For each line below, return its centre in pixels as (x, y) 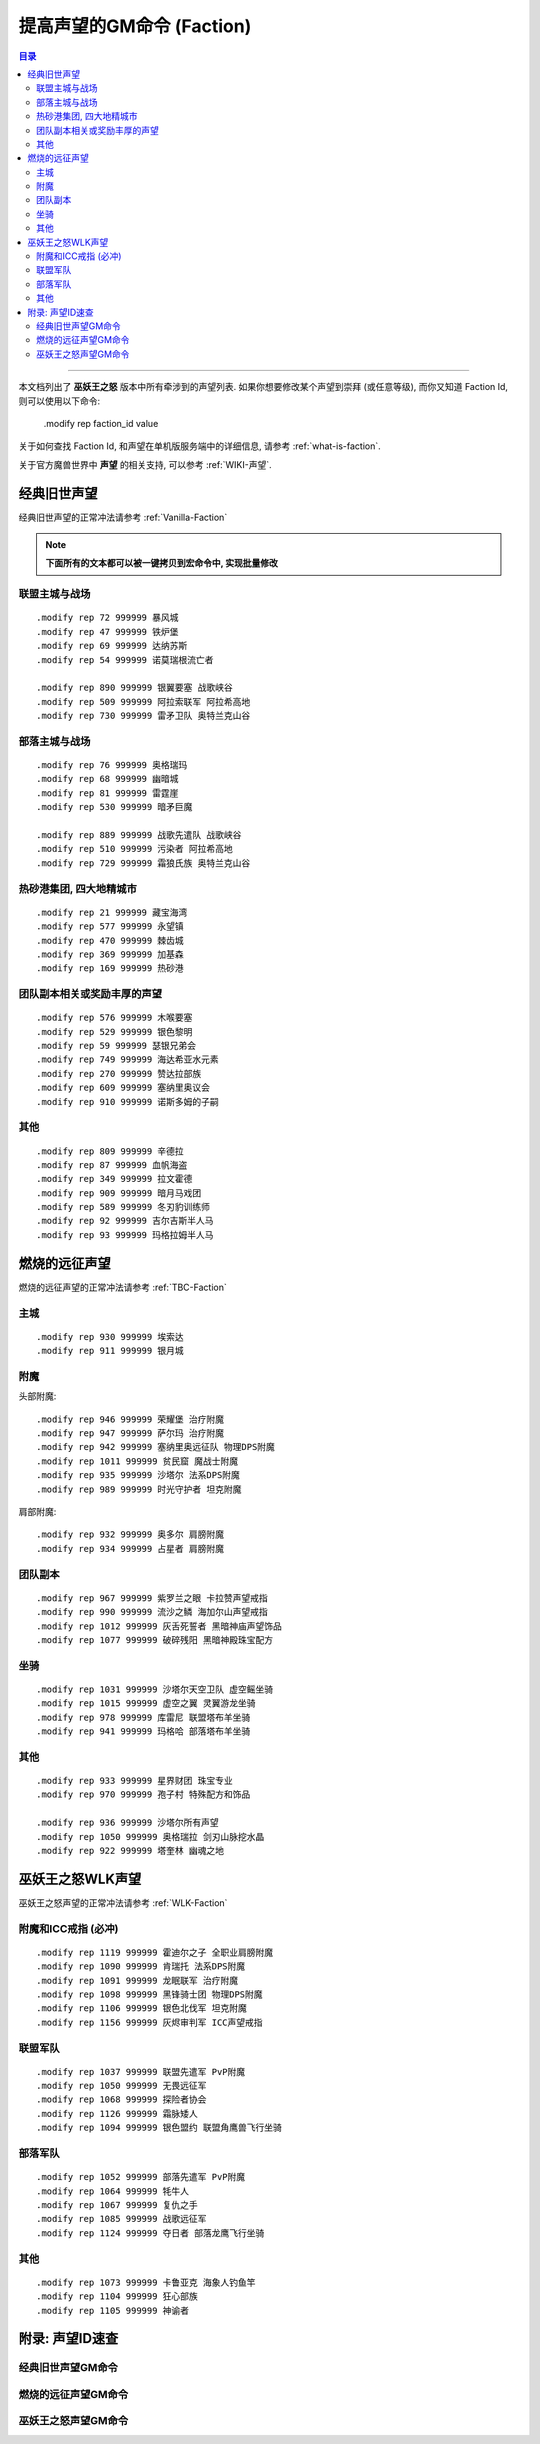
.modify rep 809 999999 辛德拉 (110, 1151)
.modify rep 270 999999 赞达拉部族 (119, 1073)
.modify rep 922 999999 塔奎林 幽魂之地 (130, 1850)
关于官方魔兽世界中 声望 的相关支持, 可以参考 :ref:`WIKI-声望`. (145, 464)
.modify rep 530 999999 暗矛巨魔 (114, 807)
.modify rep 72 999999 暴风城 (107, 618)
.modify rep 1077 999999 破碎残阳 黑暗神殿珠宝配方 (155, 1639)
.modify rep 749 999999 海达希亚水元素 (127, 1059)
